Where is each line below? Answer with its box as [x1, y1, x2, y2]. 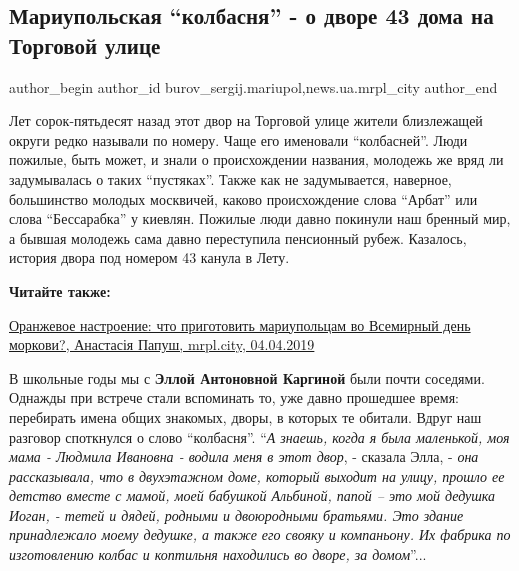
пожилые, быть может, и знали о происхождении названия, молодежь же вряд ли [9, 149, 504, 170]
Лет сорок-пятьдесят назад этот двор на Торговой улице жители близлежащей [9, 110, 483, 131]
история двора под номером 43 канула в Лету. [9, 247, 290, 268]
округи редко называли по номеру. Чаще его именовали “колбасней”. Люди [9, 129, 468, 150]
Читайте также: [9, 280, 111, 301]
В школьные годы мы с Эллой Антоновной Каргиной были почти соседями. [9, 367, 485, 388]
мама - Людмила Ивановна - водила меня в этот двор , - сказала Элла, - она [9, 446, 479, 467]
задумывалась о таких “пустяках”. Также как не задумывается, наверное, [9, 168, 452, 189]
